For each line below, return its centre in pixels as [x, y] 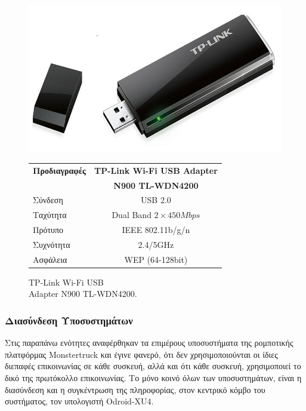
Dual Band [132, 215]
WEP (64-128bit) [156, 259]
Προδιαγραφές [59, 170]
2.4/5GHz [156, 244]
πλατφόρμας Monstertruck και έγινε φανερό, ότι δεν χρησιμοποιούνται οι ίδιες [141, 354]
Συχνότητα [52, 244]
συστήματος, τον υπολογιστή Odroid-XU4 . [79, 401]
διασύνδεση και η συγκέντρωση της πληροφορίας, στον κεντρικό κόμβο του [135, 389]
